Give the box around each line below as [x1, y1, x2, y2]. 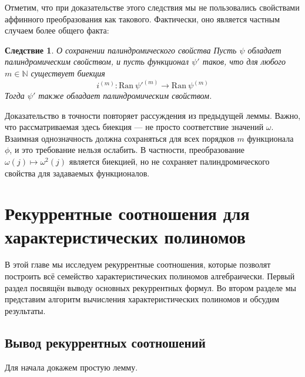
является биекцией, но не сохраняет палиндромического [69, 155, 270, 167]
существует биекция [31, 66, 105, 79]
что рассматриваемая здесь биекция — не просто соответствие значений [5, 121, 264, 133]
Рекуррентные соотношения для [5, 201, 250, 225]
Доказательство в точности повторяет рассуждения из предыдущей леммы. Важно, [5, 109, 301, 121]
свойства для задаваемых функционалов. [5, 166, 150, 179]
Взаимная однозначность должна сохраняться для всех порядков [5, 132, 234, 144]
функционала [247, 132, 294, 144]
